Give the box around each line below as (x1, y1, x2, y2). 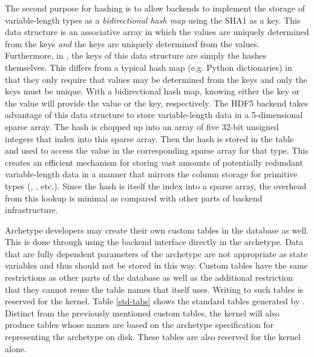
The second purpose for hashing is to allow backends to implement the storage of (5, 2, 305, 14)
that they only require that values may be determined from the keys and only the (5, 73, 307, 85)
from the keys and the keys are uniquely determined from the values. (5, 37, 260, 50)
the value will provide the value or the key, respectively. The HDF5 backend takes (5, 96, 309, 109)
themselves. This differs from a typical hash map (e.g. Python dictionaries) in (5, 61, 292, 73)
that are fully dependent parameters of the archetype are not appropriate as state (5, 247, 308, 260)
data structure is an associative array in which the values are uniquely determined (5, 25, 309, 38)
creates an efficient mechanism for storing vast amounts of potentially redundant (5, 156, 303, 168)
